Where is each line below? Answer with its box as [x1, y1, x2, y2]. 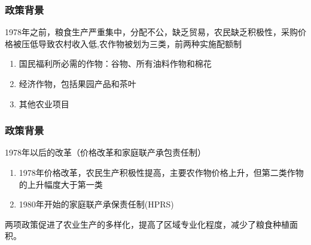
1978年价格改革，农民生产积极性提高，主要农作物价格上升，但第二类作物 [19, 166, 304, 178]
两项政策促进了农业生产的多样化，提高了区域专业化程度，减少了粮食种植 [5, 218, 289, 230]
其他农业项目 [19, 97, 69, 110]
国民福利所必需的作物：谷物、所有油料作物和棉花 [19, 57, 212, 70]
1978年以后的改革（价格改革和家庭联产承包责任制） [5, 146, 206, 159]
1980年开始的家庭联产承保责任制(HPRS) [19, 198, 174, 210]
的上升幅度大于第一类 [19, 178, 103, 190]
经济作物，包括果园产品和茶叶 [19, 77, 136, 89]
